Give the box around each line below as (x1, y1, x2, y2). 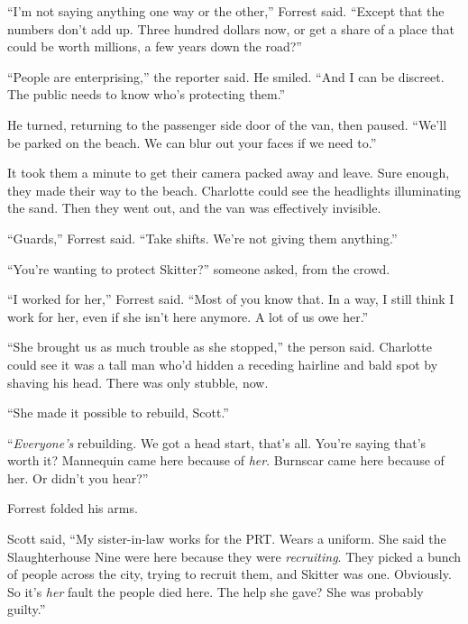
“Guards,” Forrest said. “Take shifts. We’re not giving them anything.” (7, 228, 398, 247)
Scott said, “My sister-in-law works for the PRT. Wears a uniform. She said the (7, 529, 446, 548)
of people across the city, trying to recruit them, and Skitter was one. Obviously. (7, 564, 452, 583)
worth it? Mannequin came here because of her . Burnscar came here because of (7, 451, 445, 470)
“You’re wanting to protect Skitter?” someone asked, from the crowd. (7, 259, 390, 278)
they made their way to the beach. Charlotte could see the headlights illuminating (7, 180, 462, 199)
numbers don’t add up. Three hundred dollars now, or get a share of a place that (7, 19, 454, 38)
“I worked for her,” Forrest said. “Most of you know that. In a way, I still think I (7, 289, 454, 308)
